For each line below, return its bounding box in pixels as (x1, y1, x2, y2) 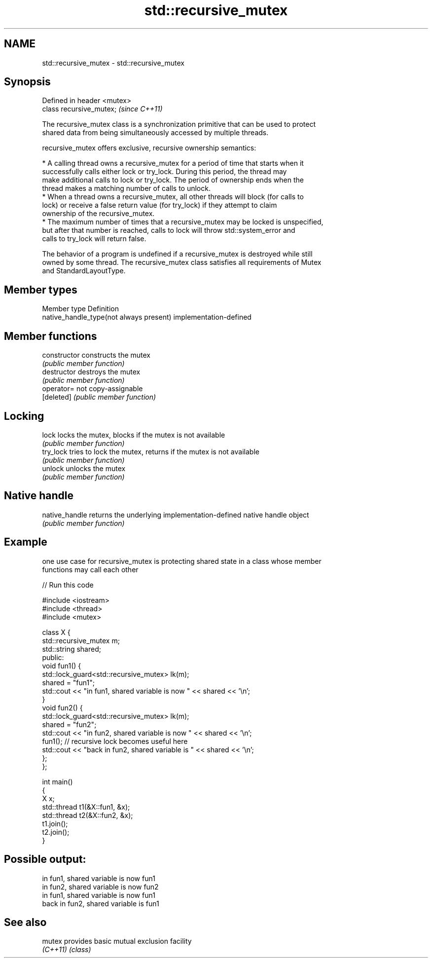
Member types (4, 283, 77, 296)
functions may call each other (42, 565, 139, 574)
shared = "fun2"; (42, 720, 97, 729)
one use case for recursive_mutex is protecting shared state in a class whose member (42, 556, 322, 565)
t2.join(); (42, 827, 70, 836)
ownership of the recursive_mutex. (42, 209, 155, 218)
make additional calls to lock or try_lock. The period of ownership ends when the (42, 176, 304, 185)
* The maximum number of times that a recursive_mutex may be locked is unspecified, (42, 218, 324, 226)
